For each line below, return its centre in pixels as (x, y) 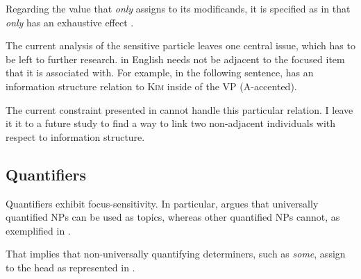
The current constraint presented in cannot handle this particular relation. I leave (179, 109)
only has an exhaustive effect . (70, 22)
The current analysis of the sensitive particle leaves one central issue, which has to (180, 45)
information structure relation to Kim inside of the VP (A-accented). (151, 86)
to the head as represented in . (70, 267)
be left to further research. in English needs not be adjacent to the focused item (175, 59)
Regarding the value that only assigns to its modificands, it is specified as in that (178, 8)
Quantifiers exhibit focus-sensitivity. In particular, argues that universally (162, 203)
